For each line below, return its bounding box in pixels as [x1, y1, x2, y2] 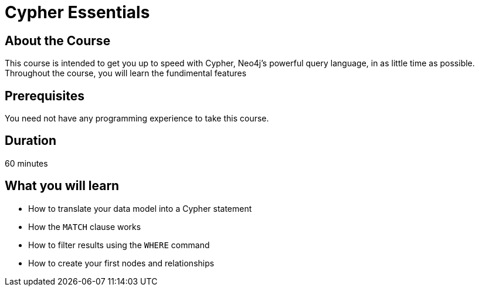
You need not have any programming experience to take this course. [5, 113, 269, 124]
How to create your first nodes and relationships [28, 258, 215, 268]
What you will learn [5, 178, 120, 194]
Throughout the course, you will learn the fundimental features [5, 68, 247, 79]
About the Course [5, 33, 111, 48]
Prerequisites [5, 88, 84, 103]
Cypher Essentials [5, 2, 150, 22]
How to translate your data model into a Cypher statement [28, 203, 252, 214]
